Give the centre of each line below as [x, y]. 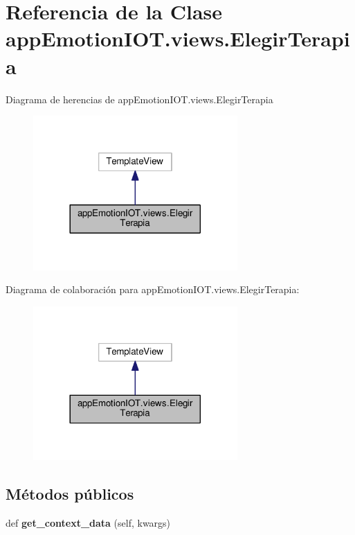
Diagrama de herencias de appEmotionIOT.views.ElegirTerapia [139, 99]
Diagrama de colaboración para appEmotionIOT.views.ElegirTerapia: [153, 289]
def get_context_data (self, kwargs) [88, 522]
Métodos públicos [70, 494]
